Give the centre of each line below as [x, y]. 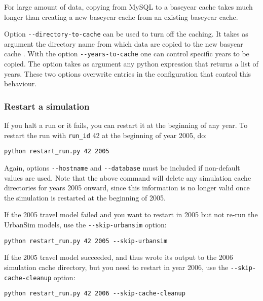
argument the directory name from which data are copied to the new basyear [124, 43]
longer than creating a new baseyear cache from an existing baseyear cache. [121, 16]
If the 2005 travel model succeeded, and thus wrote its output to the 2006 [119, 257]
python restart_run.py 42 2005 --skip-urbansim [86, 241]
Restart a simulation [47, 106]
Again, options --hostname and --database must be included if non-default [122, 168]
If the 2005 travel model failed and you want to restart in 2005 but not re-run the [131, 214]
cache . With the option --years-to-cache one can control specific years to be [127, 54]
